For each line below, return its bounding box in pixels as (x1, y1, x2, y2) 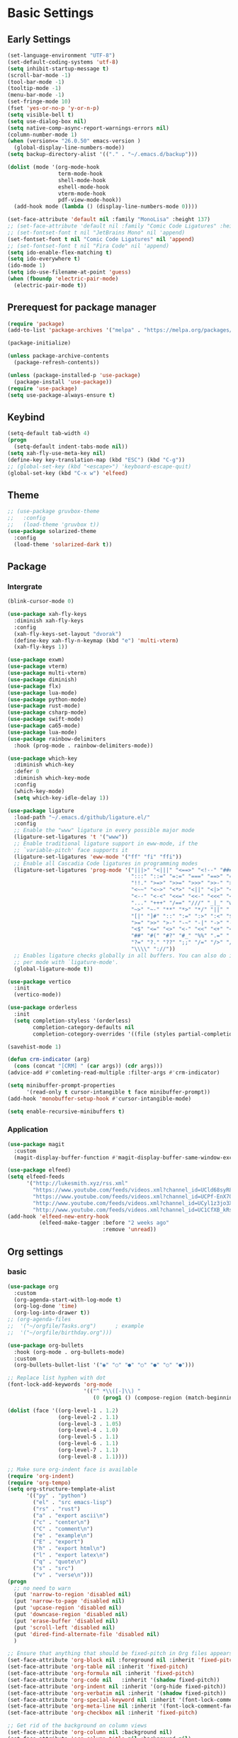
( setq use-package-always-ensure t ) (7, 391, 115, 398)
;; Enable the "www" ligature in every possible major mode (13, 827, 195, 834)
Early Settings (7, 33, 71, 45)
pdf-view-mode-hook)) (57, 196, 122, 203)
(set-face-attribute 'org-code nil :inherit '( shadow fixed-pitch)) (7, 1676, 220, 1683)
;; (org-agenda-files (7, 1316, 72, 1323)
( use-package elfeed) (7, 1167, 72, 1174)
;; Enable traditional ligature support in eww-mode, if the (13, 840, 198, 847)
